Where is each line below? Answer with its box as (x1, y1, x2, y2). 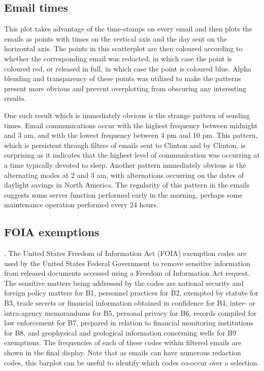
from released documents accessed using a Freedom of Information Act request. (4, 268, 250, 278)
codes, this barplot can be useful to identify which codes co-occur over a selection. (4, 357, 259, 367)
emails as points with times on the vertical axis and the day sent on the (4, 33, 227, 44)
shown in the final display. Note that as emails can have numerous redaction (4, 347, 241, 358)
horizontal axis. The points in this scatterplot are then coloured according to (4, 43, 243, 54)
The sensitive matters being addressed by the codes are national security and (4, 277, 244, 288)
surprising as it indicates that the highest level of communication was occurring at (4, 150, 260, 160)
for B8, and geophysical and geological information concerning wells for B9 (4, 327, 237, 338)
